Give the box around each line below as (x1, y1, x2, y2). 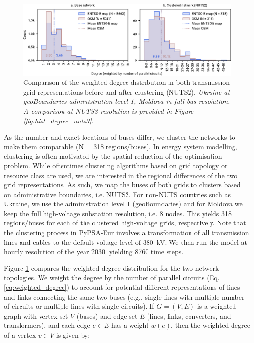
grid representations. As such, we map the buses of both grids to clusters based (4, 180, 241, 190)
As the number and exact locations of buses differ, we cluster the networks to (4, 132, 235, 142)
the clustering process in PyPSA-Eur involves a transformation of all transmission (4, 227, 249, 238)
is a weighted (197, 301, 236, 311)
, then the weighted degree (171, 320, 250, 330)
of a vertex (4, 330, 36, 340)
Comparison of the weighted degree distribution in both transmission (23, 77, 230, 87)
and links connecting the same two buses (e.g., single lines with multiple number (4, 291, 245, 302)
